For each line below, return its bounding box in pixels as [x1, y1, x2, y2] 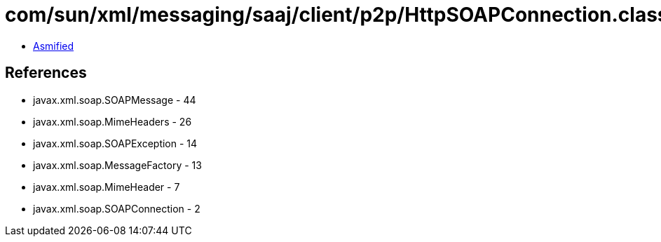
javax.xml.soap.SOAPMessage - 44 [33, 93, 196, 106]
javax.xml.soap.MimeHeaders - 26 [33, 115, 192, 128]
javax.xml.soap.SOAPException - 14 [33, 137, 198, 149]
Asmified [33, 39, 74, 52]
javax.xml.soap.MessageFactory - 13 [33, 159, 202, 171]
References [5, 64, 87, 82]
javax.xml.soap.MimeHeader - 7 [33, 180, 180, 193]
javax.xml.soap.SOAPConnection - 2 [33, 202, 200, 215]
